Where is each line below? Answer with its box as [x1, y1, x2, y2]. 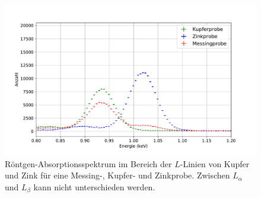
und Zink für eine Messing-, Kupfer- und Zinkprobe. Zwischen [5, 169, 230, 181]
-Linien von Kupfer [180, 157, 250, 170]
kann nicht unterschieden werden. [33, 181, 155, 193]
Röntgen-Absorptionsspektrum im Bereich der [5, 157, 172, 170]
